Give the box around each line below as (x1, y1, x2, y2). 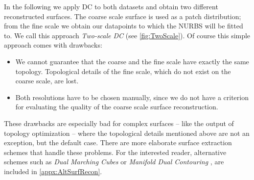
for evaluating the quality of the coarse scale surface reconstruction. (15, 102, 218, 112)
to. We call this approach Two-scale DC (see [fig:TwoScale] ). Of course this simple (4, 30, 251, 40)
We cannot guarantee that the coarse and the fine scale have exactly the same (15, 56, 249, 66)
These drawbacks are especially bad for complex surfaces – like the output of (4, 118, 234, 128)
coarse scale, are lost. (15, 76, 79, 86)
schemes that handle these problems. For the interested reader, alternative (4, 147, 227, 157)
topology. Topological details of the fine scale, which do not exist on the (15, 66, 231, 76)
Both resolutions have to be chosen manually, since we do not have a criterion (15, 92, 249, 102)
